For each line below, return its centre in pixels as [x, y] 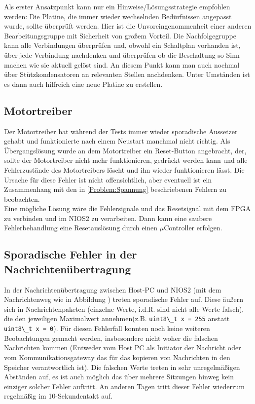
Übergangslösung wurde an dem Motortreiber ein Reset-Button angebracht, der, [125, 150]
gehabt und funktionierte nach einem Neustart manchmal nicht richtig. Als [117, 141]
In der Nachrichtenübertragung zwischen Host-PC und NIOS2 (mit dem [113, 289]
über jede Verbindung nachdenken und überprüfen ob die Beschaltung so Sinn [122, 55]
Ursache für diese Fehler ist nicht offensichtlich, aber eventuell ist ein [108, 179]
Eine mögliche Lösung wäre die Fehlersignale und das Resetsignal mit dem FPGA [127, 208]
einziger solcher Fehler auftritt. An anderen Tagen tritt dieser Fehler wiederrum [124, 386]
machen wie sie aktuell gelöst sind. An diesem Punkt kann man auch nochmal [122, 64]
